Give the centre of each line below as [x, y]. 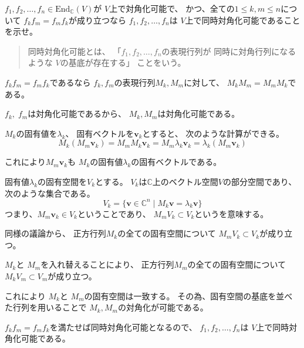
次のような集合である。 [50, 193]
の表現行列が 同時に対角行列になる [229, 51]
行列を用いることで [50, 307]
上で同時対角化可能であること [243, 20]
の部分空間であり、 [260, 181]
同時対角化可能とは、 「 [75, 51]
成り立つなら [101, 20]
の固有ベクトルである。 [176, 162]
